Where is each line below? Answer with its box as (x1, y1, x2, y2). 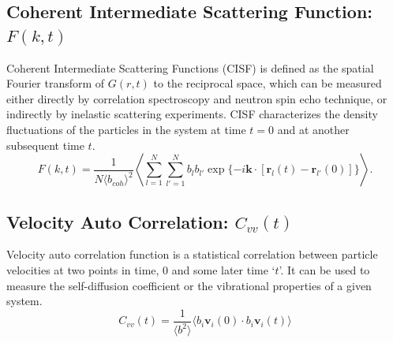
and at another (277, 121, 350, 137)
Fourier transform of (6, 75, 105, 91)
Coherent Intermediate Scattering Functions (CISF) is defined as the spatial (6, 59, 374, 76)
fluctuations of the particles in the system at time (6, 121, 246, 137)
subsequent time (6, 136, 84, 153)
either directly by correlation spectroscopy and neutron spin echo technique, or (6, 90, 387, 106)
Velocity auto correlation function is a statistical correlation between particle (6, 246, 378, 263)
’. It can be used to (279, 261, 370, 278)
